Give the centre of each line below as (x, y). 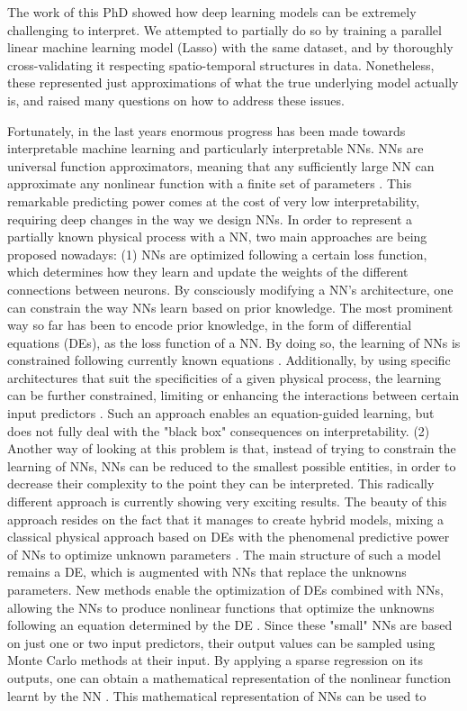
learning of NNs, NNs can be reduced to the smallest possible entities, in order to (232, 465)
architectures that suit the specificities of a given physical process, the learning (225, 377)
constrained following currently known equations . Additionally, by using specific (229, 360)
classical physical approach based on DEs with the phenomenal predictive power (229, 537)
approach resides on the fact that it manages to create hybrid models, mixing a (226, 519)
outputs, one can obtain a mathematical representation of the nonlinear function (229, 677)
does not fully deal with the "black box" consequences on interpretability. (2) (219, 430)
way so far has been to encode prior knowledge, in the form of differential (210, 325)
